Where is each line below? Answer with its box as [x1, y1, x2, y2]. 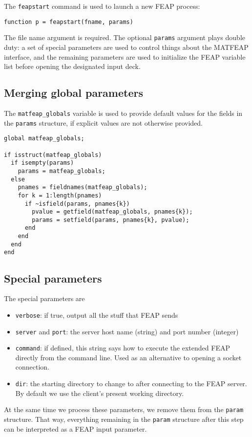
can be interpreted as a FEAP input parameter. [4, 423, 147, 434]
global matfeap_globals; [4, 135, 84, 142]
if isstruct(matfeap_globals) [4, 151, 102, 158]
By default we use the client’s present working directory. [15, 388, 184, 398]
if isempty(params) [11, 159, 74, 167]
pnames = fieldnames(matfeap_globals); [18, 184, 147, 191]
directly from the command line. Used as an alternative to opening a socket [15, 352, 242, 362]
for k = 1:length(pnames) [18, 192, 102, 199]
